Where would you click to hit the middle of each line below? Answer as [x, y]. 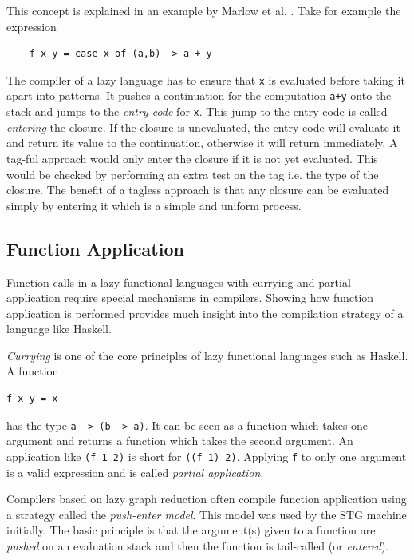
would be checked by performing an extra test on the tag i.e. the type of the [193, 174]
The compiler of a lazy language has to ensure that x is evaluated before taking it [206, 79]
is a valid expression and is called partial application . [135, 472]
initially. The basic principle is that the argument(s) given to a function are [191, 530]
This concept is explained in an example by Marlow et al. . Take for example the [204, 10]
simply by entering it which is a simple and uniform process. [154, 205]
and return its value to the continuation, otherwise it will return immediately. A [202, 143]
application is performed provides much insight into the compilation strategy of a [205, 313]
